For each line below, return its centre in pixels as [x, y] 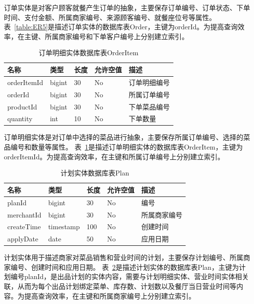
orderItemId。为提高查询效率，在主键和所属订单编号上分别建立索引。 [114, 156]
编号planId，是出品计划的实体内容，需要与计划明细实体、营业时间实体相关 [130, 276]
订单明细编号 [149, 82]
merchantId [24, 214]
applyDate [23, 239]
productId [22, 106]
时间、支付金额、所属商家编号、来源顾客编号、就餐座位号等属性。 [110, 17]
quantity [20, 119]
